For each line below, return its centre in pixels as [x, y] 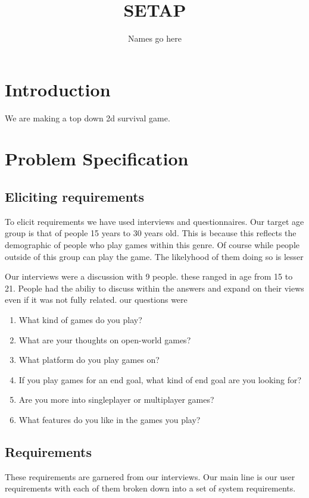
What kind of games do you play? [80, 319]
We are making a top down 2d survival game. [88, 118]
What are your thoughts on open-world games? [105, 339]
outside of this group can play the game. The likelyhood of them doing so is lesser [154, 256]
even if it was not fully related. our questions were [96, 300]
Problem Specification [97, 159]
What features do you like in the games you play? [110, 419]
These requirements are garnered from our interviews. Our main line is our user [150, 476]
